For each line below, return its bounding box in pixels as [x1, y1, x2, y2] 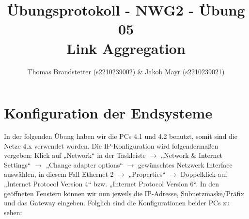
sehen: [4, 207, 22, 217]
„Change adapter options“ [46, 159, 123, 169]
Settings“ [4, 159, 31, 169]
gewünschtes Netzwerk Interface [138, 159, 233, 169]
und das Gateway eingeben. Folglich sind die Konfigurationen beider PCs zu [4, 198, 230, 208]
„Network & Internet [160, 150, 222, 160]
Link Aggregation [66, 38, 186, 58]
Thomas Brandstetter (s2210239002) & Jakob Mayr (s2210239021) [27, 66, 225, 76]
